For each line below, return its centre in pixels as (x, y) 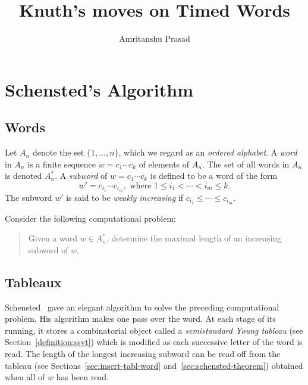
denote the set (58, 152)
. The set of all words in (246, 164)
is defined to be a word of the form (214, 176)
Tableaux (33, 282)
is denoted (23, 176)
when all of (25, 377)
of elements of (164, 164)
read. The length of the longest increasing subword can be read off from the (143, 353)
